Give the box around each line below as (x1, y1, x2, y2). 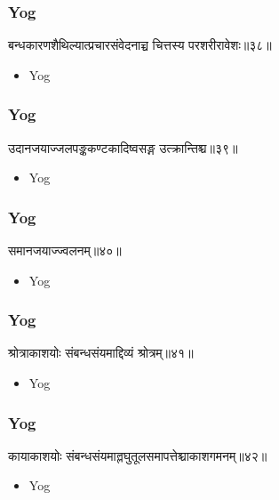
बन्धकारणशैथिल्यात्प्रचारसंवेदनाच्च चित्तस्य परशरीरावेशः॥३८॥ (8, 36, 272, 54)
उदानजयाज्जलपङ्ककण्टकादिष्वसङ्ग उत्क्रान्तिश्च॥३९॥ (8, 138, 238, 157)
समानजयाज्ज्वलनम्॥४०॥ (8, 241, 122, 260)
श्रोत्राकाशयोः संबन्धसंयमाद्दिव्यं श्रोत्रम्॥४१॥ (8, 343, 194, 362)
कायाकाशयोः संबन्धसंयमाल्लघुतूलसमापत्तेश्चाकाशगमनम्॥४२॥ (8, 446, 267, 464)
